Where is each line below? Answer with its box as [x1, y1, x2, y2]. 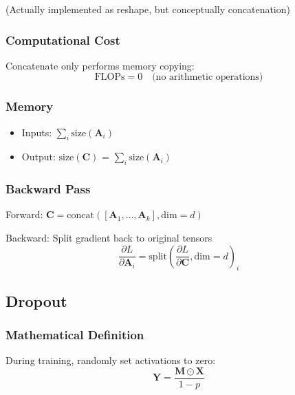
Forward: [6, 207, 43, 222]
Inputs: [21, 125, 52, 139]
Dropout [6, 290, 67, 311]
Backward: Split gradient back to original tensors [6, 231, 212, 245]
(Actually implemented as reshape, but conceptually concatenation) [6, 2, 290, 16]
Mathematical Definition [6, 326, 144, 343]
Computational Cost [6, 31, 120, 48]
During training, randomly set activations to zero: [6, 353, 216, 367]
